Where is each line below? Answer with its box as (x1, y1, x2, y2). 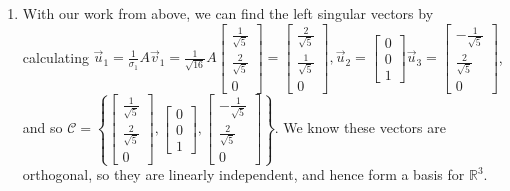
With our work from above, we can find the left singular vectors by (22, 3, 434, 23)
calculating (22, 46, 89, 67)
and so (22, 117, 63, 138)
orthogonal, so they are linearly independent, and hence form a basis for (22, 164, 465, 185)
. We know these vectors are (274, 117, 446, 138)
